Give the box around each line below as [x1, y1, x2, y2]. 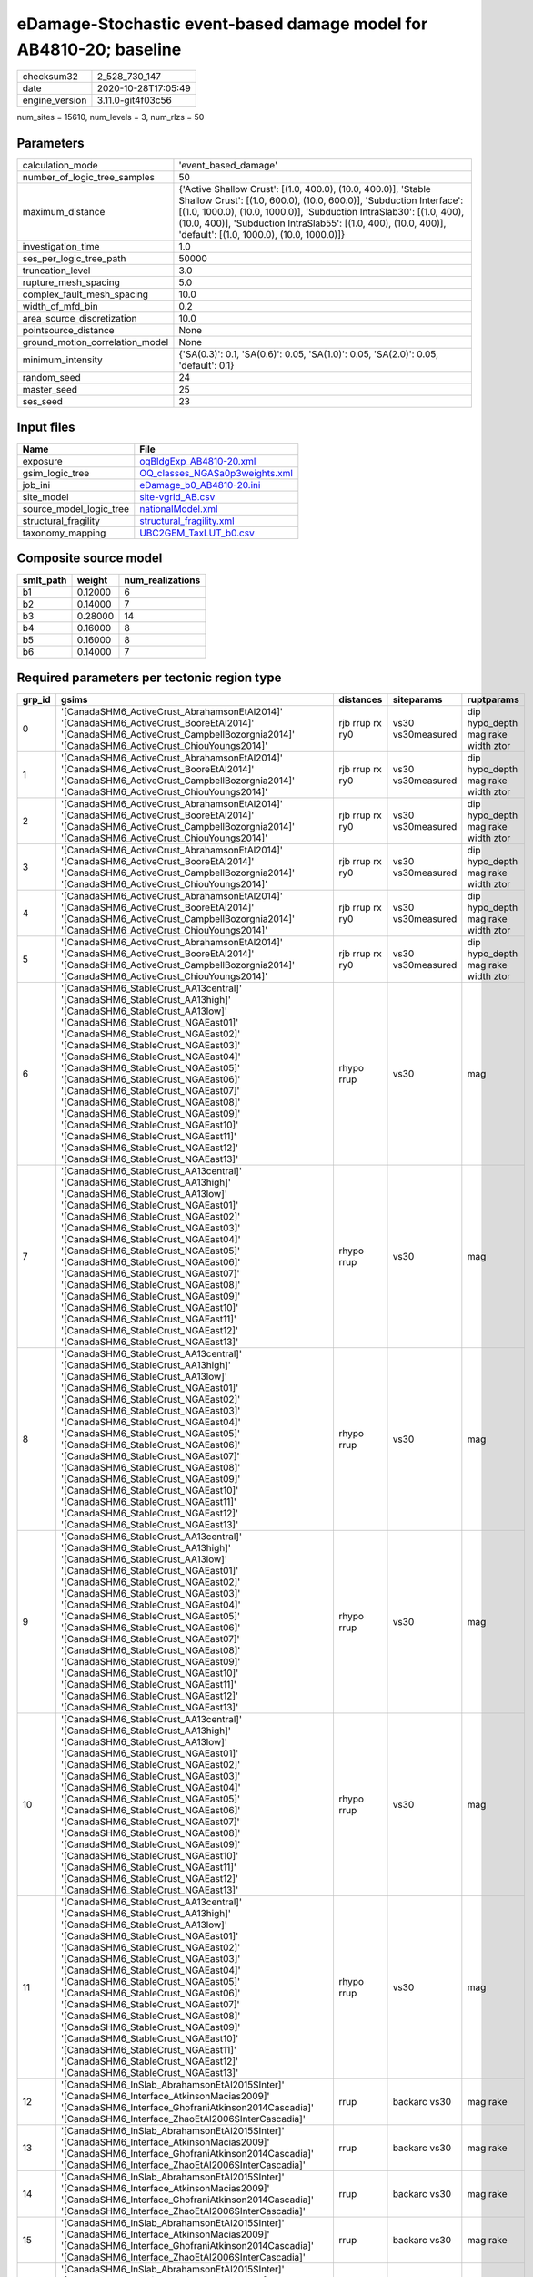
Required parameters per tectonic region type [16, 669, 282, 685]
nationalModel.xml [139, 502, 218, 515]
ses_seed [22, 395, 64, 408]
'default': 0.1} [178, 360, 235, 373]
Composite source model [16, 551, 163, 567]
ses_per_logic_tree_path [22, 252, 126, 265]
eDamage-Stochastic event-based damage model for [16, 14, 428, 34]
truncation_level [22, 264, 91, 277]
